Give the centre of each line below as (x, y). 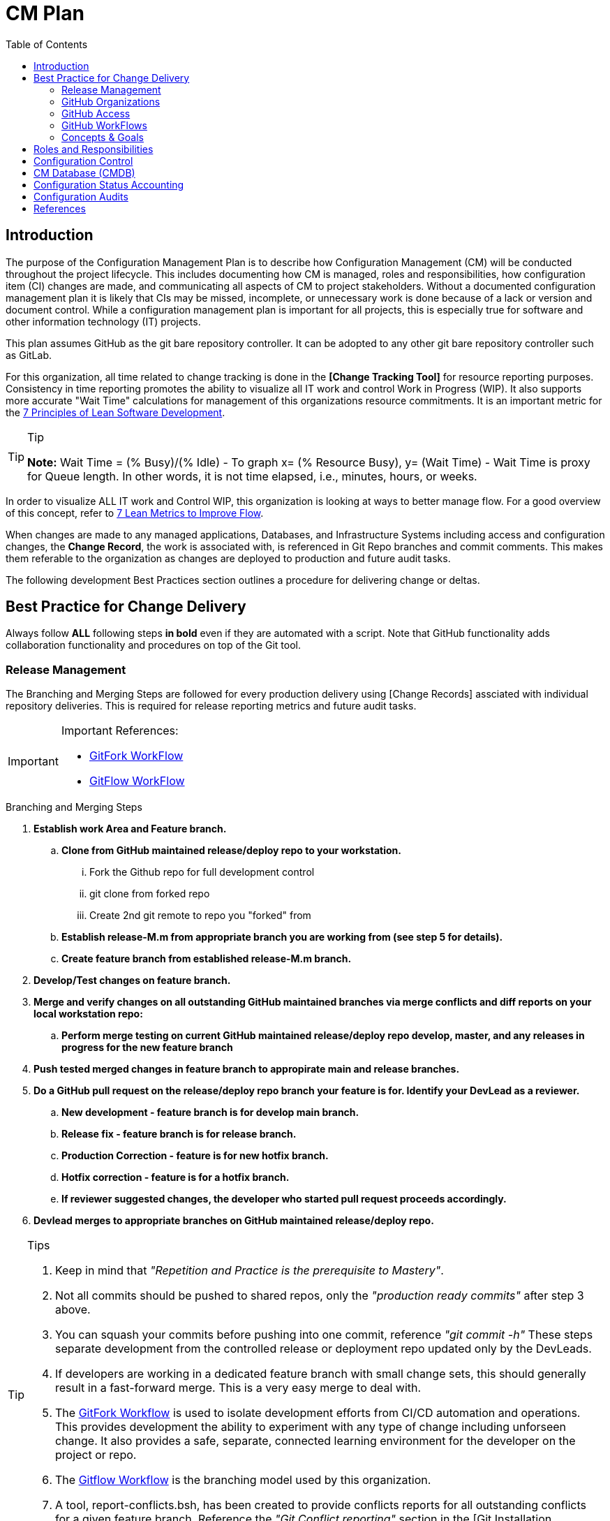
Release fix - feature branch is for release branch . (179, 1134)
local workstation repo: (88, 1014)
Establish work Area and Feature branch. (130, 829)
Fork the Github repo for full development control (202, 872)
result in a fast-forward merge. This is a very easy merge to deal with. (238, 1388)
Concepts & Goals (103, 137)
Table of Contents (47, 44)
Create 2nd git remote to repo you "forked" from (200, 916)
